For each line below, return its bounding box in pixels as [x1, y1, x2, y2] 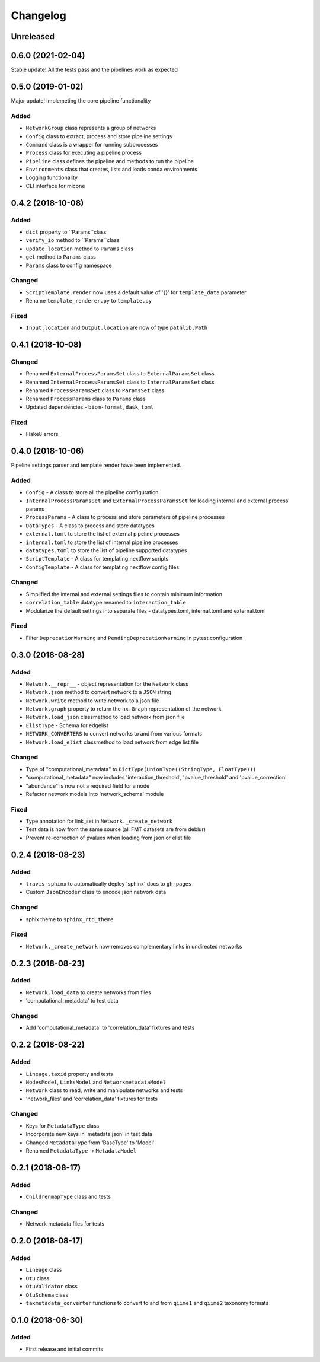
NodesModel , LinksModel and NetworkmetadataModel [25, 1078, 166, 1086]
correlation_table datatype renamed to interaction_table [25, 599, 186, 606]
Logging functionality [25, 174, 78, 181]
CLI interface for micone [25, 182, 85, 189]
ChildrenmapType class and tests [25, 1193, 111, 1201]
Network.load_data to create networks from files [25, 988, 151, 996]
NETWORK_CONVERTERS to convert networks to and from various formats [25, 730, 203, 737]
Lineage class [25, 1266, 62, 1274]
